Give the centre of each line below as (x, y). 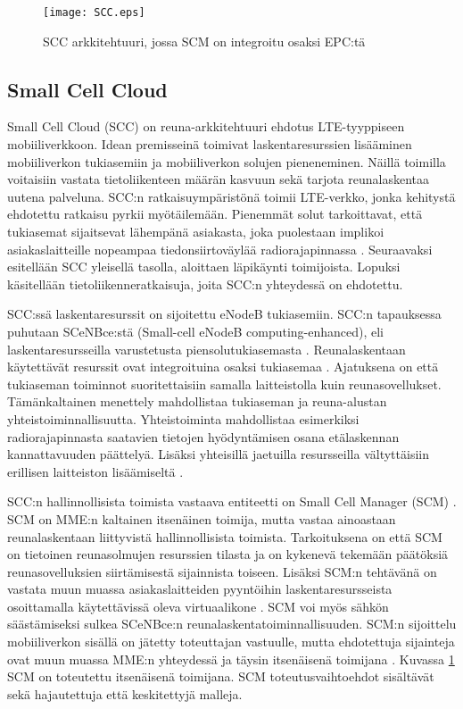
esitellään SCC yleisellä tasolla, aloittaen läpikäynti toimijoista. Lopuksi (204, 267)
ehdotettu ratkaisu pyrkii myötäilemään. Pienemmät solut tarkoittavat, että (215, 214)
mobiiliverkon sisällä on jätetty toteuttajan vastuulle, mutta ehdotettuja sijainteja (231, 642)
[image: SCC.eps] (94, 13)
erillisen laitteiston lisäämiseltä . (95, 471)
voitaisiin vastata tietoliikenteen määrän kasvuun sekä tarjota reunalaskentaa (219, 179)
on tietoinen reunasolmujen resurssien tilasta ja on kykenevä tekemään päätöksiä (228, 554)
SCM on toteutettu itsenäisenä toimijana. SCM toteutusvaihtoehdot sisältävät (221, 676)
